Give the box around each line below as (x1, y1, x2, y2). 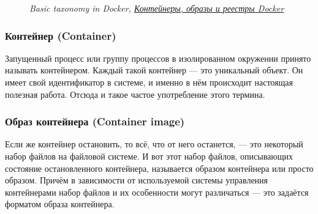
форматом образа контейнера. (5, 197, 115, 210)
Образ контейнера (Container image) (5, 114, 185, 129)
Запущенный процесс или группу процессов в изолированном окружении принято (5, 51, 311, 64)
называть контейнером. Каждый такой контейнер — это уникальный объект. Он (5, 64, 303, 76)
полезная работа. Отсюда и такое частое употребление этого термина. (5, 87, 265, 100)
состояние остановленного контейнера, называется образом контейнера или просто (5, 161, 314, 174)
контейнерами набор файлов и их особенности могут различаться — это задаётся (5, 185, 309, 198)
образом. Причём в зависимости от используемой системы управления (5, 174, 268, 186)
